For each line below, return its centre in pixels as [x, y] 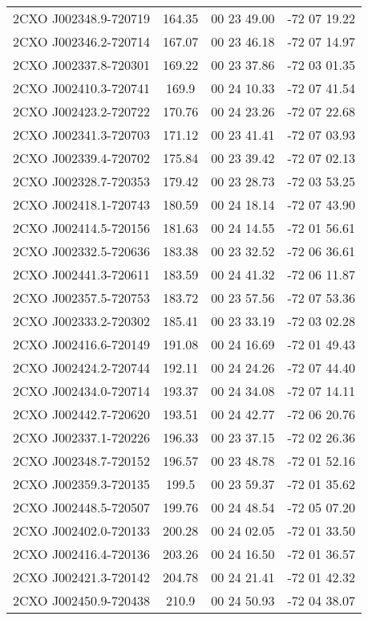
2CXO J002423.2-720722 [81, 111]
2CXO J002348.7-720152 [81, 461]
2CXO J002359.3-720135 [81, 484]
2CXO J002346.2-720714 [81, 41]
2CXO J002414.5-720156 [81, 228]
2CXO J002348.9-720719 [81, 18]
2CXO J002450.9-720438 [81, 600]
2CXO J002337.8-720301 [81, 65]
